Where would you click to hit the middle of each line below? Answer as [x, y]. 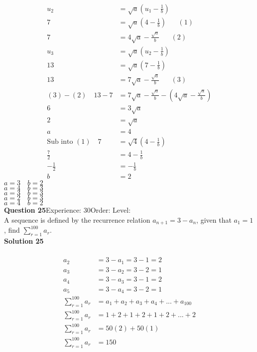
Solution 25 [24, 241]
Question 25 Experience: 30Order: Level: [67, 210]
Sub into [60, 142]
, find [12, 230]
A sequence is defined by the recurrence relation [77, 219]
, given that [214, 219]
